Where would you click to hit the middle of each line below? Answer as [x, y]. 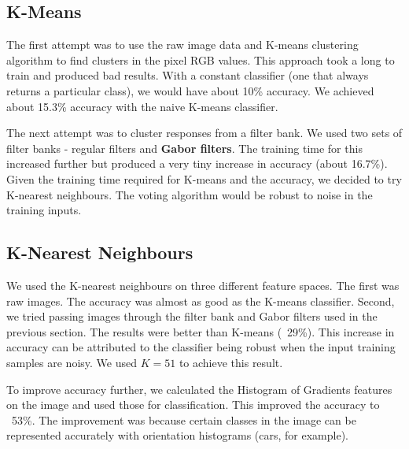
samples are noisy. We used [72, 362]
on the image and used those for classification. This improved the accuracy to [193, 404]
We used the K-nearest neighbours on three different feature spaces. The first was [203, 285]
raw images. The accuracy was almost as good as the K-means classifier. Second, [201, 301]
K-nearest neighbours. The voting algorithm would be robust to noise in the [190, 194]
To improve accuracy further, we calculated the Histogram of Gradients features [199, 389]
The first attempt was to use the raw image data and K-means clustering [182, 45]
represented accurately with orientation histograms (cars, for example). [177, 435]
